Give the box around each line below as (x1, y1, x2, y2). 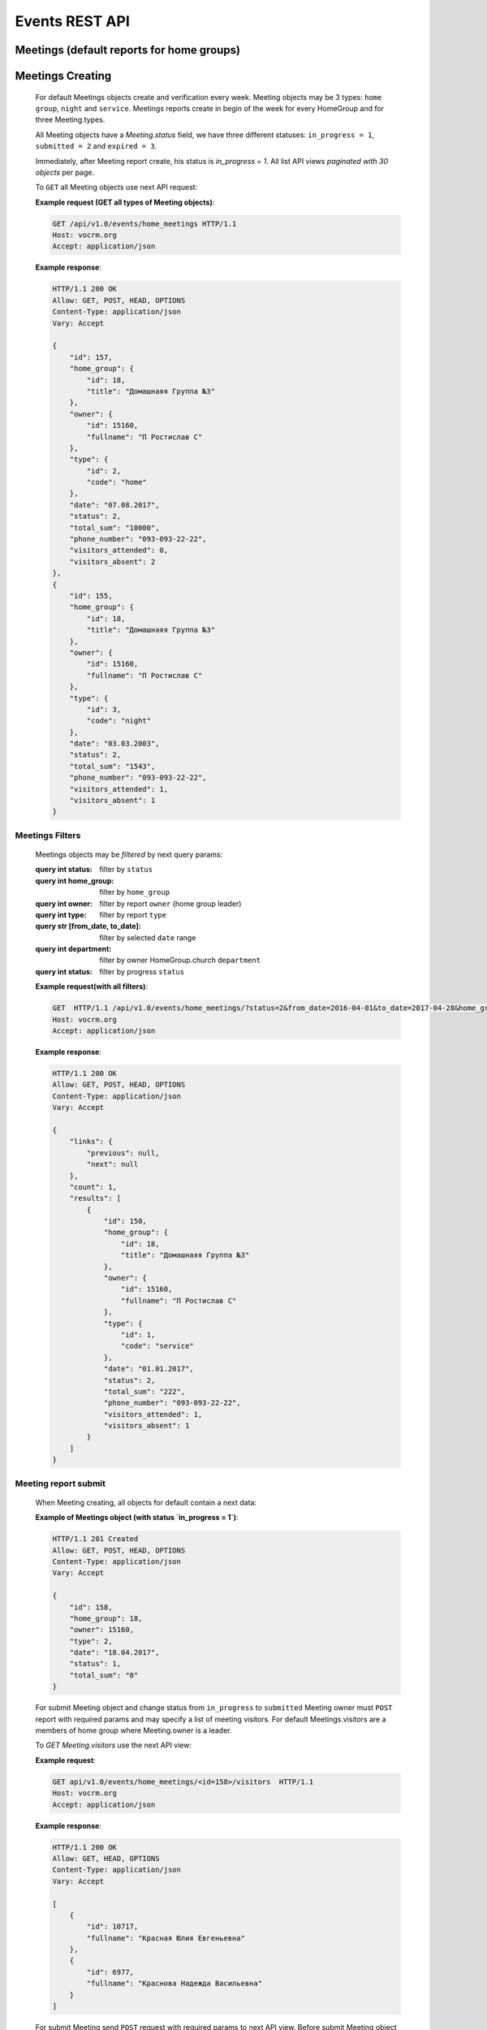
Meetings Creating (15, 69, 112, 83)
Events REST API (15, 12, 130, 30)
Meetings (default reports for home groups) (15, 43, 241, 57)
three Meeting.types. (35, 114, 106, 125)
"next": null (86, 1160, 139, 1169)
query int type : (35, 909, 87, 919)
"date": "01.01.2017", (103, 1364, 194, 1374)
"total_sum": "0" (69, 1670, 139, 1680)
